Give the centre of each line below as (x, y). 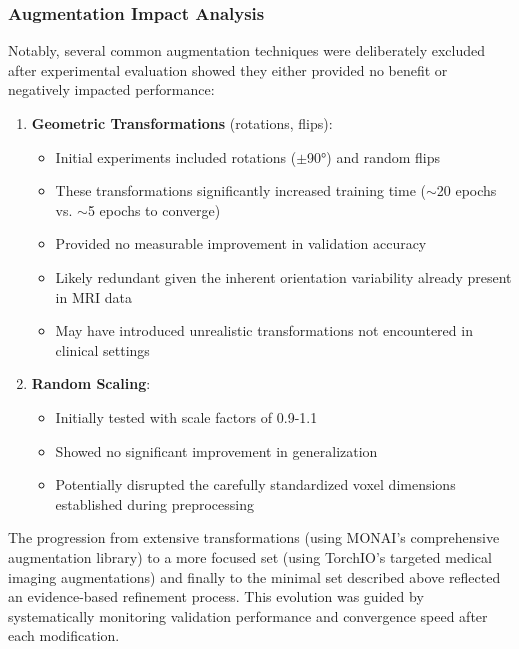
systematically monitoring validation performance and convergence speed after (248, 615)
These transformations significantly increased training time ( (240, 190)
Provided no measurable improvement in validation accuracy (241, 243)
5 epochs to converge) (154, 209)
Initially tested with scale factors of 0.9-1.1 (186, 416)
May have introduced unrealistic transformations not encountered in (264, 330)
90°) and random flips (374, 156)
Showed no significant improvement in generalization (216, 450)
